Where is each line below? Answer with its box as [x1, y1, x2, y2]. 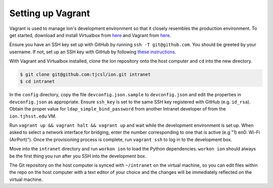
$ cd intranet [20, 79, 55, 85]
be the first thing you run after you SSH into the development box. [9, 153, 147, 159]
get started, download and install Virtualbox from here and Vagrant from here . [9, 32, 171, 38]
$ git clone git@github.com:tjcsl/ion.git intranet [20, 71, 151, 78]
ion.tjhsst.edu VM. [9, 113, 57, 119]
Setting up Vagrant [9, 8, 90, 19]
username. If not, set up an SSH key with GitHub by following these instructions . [9, 49, 176, 55]
